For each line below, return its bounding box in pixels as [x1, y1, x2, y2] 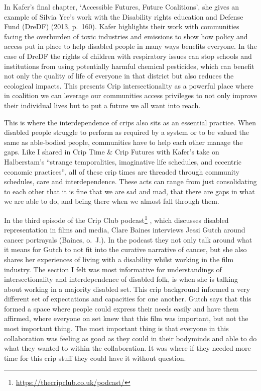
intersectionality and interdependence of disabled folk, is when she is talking [4, 274, 238, 284]
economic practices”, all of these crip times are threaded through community [4, 166, 239, 177]
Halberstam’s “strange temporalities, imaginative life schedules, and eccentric [4, 156, 242, 167]
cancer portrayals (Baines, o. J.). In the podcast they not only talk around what [4, 234, 252, 245]
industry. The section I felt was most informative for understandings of [4, 264, 222, 274]
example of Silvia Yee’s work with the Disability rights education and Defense [4, 11, 243, 22]
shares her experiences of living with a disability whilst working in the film [4, 254, 234, 264]
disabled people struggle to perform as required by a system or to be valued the [4, 127, 249, 137]
